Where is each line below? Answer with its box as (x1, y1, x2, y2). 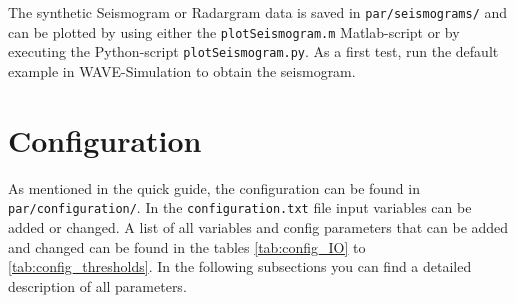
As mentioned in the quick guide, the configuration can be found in (8, 177, 420, 198)
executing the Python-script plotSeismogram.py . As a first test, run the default (8, 41, 499, 62)
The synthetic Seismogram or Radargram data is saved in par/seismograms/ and (8, 2, 508, 22)
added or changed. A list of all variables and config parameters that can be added (8, 216, 509, 237)
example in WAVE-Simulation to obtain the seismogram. (8, 60, 356, 81)
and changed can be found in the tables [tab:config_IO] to (8, 236, 366, 257)
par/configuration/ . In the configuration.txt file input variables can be (8, 197, 472, 218)
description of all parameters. (8, 275, 187, 296)
